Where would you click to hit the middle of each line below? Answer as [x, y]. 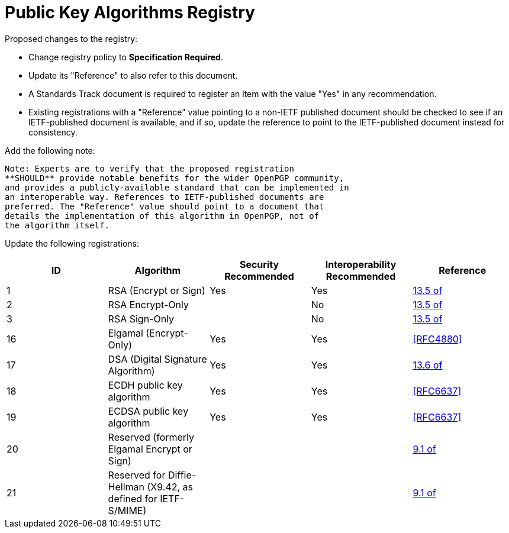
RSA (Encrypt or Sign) [157, 290]
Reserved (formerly [151, 437]
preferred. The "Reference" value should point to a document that [165, 206]
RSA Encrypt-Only [148, 304]
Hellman [126, 487]
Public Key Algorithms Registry [130, 12]
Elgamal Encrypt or [150, 449]
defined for [133, 498]
